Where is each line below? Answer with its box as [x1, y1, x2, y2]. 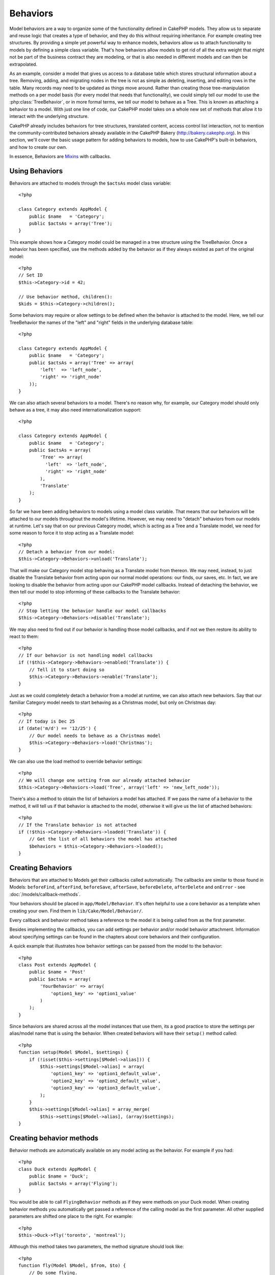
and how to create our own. [9, 144, 67, 150]
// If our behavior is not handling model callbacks [18, 652, 153, 658]
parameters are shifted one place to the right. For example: [9, 1213, 133, 1219]
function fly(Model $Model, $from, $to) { [18, 1263, 126, 1268]
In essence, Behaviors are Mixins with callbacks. [9, 154, 112, 160]
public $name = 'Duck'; [29, 1174, 89, 1179]
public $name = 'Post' [29, 969, 86, 975]
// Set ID [18, 272, 43, 278]
